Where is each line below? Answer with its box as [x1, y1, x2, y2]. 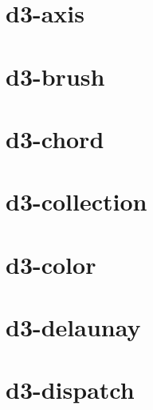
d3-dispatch [6, 373, 135, 406]
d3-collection [6, 185, 147, 218]
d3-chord [6, 122, 104, 155]
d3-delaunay [6, 311, 141, 344]
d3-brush [6, 59, 105, 92]
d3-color [6, 247, 96, 280]
